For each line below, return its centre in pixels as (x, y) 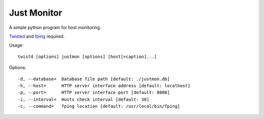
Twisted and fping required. (37, 36)
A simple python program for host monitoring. (55, 27)
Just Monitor (36, 13)
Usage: (16, 45)
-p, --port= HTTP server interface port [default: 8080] (94, 93)
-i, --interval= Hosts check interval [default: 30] (83, 99)
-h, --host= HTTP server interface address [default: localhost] (104, 85)
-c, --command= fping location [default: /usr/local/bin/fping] (99, 106)
